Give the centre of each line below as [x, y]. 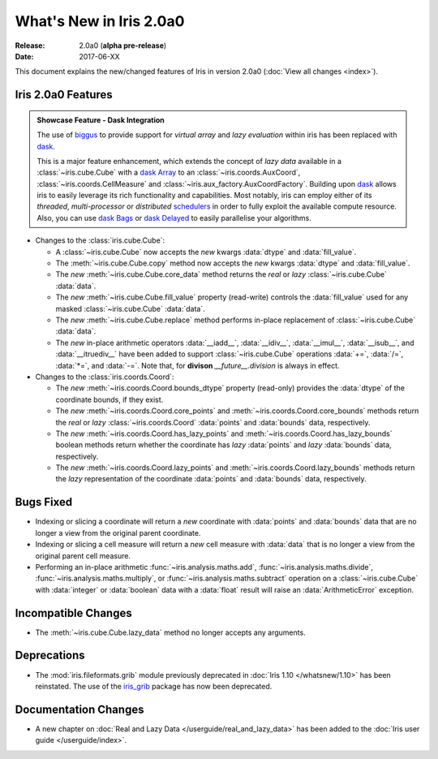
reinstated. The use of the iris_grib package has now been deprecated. [154, 686]
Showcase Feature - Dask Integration [101, 120]
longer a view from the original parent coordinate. [118, 533]
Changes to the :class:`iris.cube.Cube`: [100, 240]
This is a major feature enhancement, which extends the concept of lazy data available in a [189, 161]
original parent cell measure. [83, 555]
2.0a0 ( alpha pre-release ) [123, 45]
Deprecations [50, 655]
